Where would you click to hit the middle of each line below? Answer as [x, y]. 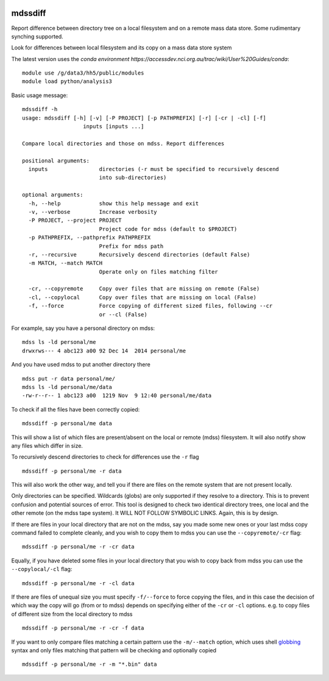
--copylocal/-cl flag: [42, 569]
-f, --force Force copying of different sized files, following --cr [150, 306]
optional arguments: [53, 195]
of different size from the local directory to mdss [72, 614]
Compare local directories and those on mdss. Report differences [123, 143]
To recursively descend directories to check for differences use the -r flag [105, 457]
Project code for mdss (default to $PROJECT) [168, 229]
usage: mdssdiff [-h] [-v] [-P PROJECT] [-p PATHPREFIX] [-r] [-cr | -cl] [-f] [144, 118]
